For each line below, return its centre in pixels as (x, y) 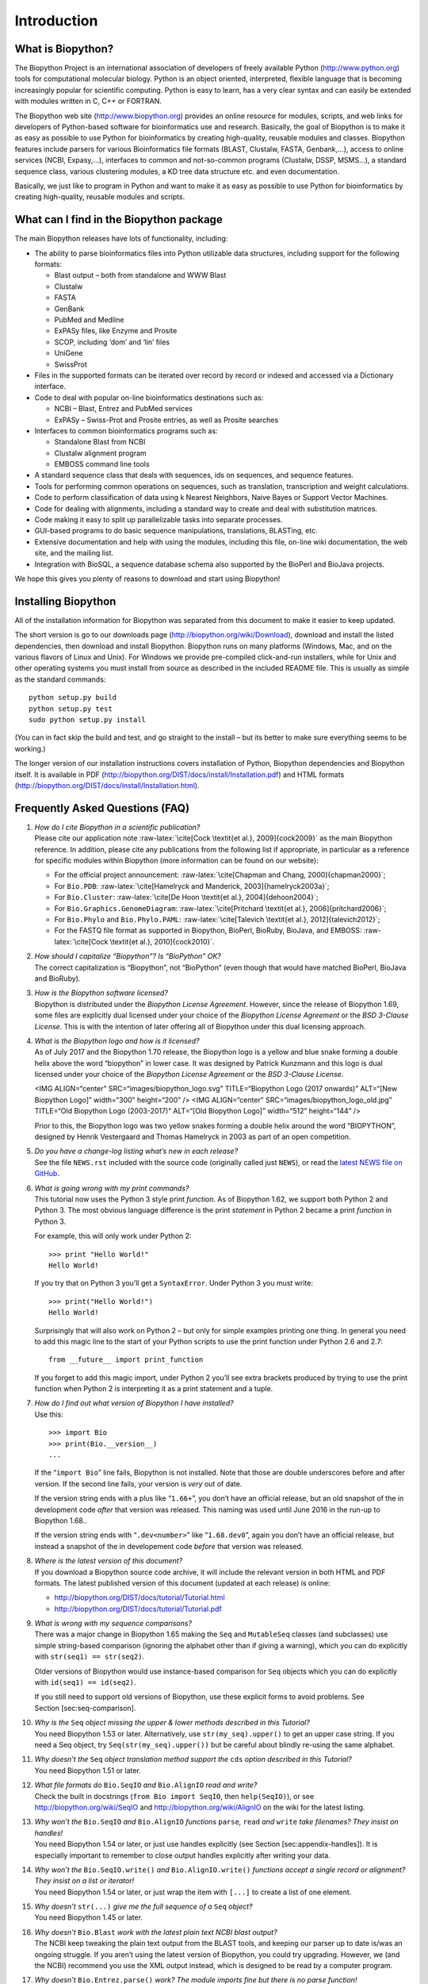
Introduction (56, 21)
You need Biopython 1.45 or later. (88, 1917)
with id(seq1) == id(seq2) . (85, 1682)
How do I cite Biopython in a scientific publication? (117, 827)
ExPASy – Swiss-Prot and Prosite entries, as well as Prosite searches (166, 420)
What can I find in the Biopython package (119, 219)
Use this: (49, 1414)
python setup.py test (71, 709)
